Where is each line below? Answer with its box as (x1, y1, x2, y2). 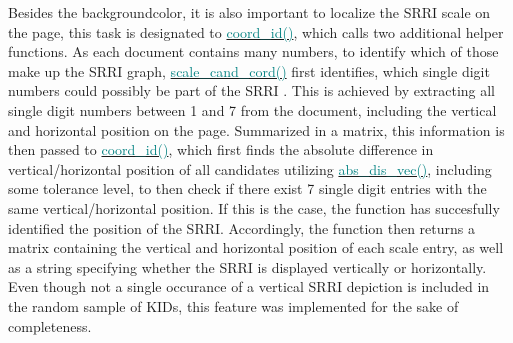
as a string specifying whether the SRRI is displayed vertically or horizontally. (8, 256, 487, 277)
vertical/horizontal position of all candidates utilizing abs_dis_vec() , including (8, 158, 492, 179)
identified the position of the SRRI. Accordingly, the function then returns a (8, 217, 475, 238)
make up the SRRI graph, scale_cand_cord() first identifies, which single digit (8, 60, 490, 81)
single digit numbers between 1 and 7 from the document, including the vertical (8, 99, 497, 120)
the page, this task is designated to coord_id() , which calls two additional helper (8, 21, 504, 42)
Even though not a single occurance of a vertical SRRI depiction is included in (8, 276, 490, 297)
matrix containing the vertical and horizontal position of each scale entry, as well (8, 237, 504, 258)
